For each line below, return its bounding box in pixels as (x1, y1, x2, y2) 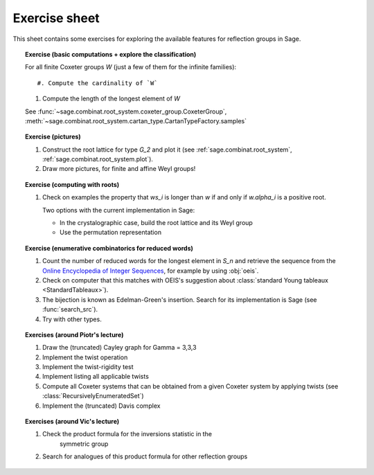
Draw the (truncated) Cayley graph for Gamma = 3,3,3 (42, 343, 197, 352)
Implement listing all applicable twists (42, 373, 149, 381)
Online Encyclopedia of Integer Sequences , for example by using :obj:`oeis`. (42, 267, 259, 275)
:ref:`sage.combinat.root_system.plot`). (42, 155, 154, 163)
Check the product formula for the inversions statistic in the (42, 430, 213, 438)
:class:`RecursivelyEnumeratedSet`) (42, 392, 145, 400)
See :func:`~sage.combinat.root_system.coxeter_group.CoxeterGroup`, (25, 107, 227, 116)
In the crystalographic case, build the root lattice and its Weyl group (60, 219, 253, 227)
